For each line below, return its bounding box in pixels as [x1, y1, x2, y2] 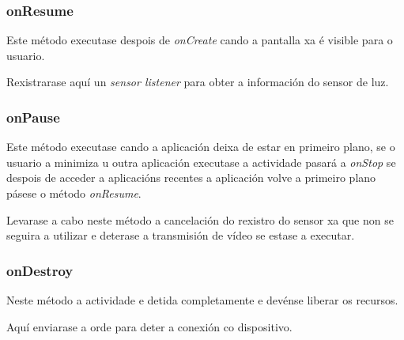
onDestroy [6, 260, 74, 280]
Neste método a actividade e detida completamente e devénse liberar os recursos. [6, 292, 398, 308]
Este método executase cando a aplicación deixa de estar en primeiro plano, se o [6, 138, 395, 155]
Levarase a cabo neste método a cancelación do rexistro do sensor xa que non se [6, 211, 394, 228]
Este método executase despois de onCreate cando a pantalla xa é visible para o [6, 32, 393, 48]
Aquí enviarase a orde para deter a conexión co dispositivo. [6, 318, 293, 334]
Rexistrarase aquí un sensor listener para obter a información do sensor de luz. [6, 74, 389, 90]
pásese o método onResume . [6, 185, 142, 201]
